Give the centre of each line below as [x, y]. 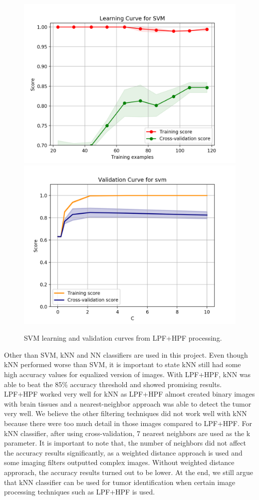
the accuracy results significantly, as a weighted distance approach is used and [123, 452]
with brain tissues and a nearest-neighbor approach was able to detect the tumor [128, 403]
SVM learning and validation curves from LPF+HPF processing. [123, 338]
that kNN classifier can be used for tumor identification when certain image [120, 482]
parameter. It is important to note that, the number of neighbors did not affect [125, 443]
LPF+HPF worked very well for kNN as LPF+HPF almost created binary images [129, 394]
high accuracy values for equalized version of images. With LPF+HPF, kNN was [128, 374]
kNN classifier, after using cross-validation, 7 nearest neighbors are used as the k [127, 433]
